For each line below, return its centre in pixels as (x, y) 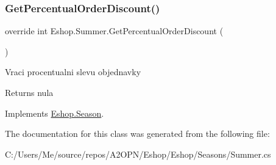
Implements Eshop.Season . (55, 113)
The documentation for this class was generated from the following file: (137, 134)
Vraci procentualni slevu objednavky (73, 72)
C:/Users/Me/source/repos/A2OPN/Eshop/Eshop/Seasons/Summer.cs (138, 154)
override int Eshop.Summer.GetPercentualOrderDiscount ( (114, 31)
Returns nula (29, 92)
